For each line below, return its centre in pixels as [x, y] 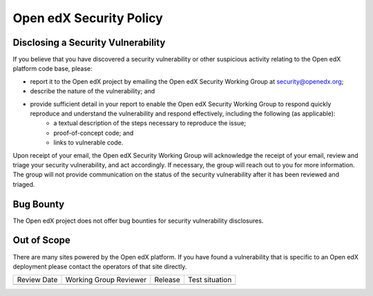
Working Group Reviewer [106, 280]
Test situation [210, 280]
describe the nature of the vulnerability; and [93, 91]
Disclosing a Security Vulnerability [89, 43]
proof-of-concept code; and [94, 133]
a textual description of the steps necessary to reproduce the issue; [150, 123]
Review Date [37, 280]
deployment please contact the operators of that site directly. [100, 266]
